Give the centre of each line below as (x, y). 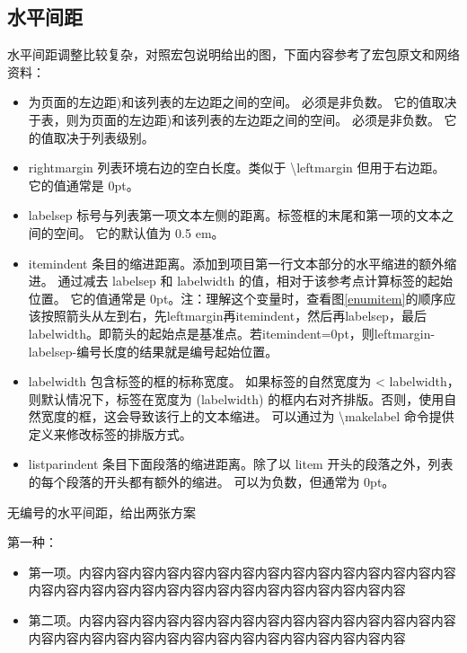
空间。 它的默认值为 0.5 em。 (139, 232)
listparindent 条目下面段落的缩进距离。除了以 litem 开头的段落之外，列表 (241, 464)
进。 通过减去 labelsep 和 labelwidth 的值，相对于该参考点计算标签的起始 (240, 281)
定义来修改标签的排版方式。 (110, 433)
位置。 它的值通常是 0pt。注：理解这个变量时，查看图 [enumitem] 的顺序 (236, 298)
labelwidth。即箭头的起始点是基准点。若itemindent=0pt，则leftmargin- (232, 333)
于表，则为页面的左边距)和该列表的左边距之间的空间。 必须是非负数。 (234, 119)
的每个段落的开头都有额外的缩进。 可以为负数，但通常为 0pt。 (211, 482)
